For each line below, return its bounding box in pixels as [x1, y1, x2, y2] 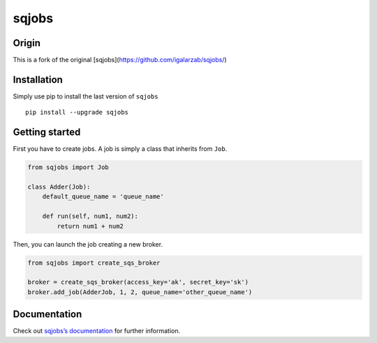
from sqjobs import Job [27, 163, 110, 171]
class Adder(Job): [27, 183, 91, 191]
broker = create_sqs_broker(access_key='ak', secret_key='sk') [27, 278, 249, 286]
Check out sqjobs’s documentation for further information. [13, 327, 181, 335]
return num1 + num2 [57, 222, 124, 230]
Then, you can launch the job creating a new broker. [13, 240, 163, 248]
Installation [13, 73, 63, 85]
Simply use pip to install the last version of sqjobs [13, 92, 158, 101]
